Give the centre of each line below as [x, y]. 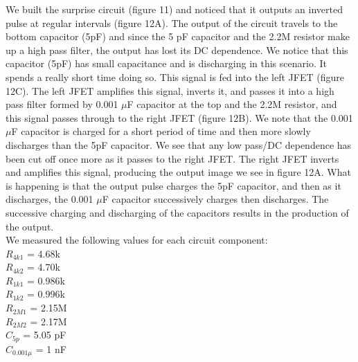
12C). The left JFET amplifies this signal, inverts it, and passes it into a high [170, 90]
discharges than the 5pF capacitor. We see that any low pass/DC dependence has [179, 144]
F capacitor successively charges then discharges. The [215, 199]
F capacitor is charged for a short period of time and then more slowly [161, 131]
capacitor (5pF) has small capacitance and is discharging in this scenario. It [166, 63]
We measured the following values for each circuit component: [137, 240]
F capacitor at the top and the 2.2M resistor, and [232, 104]
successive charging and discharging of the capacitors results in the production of [177, 212]
